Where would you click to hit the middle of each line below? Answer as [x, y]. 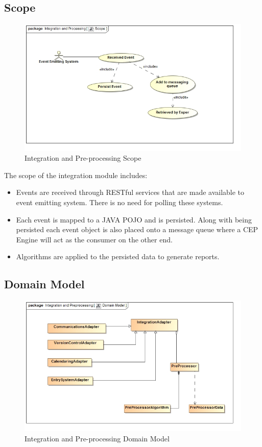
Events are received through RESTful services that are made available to [130, 192]
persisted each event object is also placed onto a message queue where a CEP [137, 229]
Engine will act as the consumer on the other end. [94, 239]
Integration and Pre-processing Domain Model [97, 439]
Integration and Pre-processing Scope [83, 158]
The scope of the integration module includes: [76, 175]
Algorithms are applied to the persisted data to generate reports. [118, 256]
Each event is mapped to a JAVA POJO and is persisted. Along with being [134, 219]
